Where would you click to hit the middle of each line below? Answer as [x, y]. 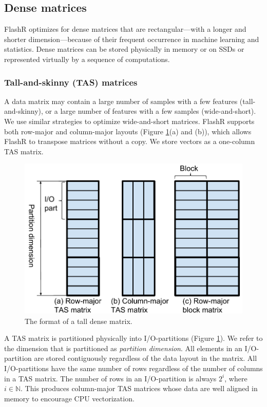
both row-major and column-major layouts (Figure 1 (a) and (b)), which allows [128, 131]
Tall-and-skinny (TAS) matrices [71, 82]
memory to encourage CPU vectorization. [69, 398]
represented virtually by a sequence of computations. [87, 59]
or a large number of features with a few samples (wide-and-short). [151, 111]
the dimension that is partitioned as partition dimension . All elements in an [123, 348]
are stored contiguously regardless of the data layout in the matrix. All [146, 358]
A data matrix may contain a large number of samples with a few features [121, 101]
